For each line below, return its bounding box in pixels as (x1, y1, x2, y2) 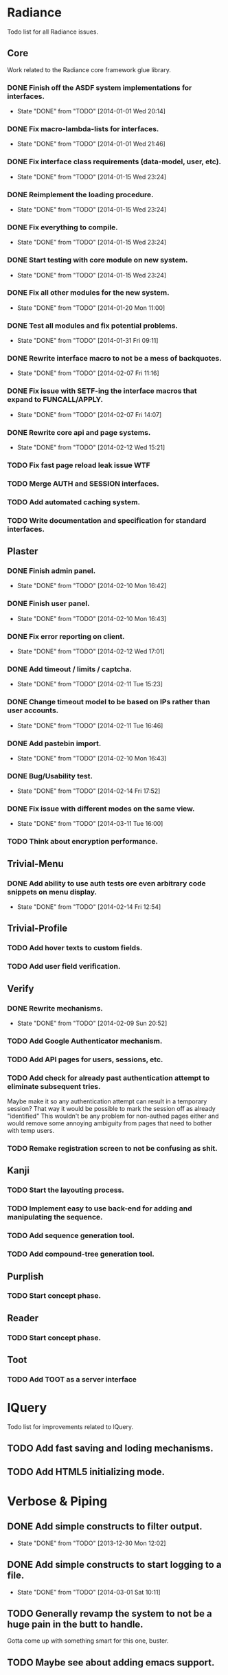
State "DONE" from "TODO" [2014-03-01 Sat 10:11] (16, 1588, 161, 1596)
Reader (7, 1312, 39, 1324)
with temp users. (7, 1127, 55, 1135)
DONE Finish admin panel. (7, 566, 96, 576)
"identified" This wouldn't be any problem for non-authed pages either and (7, 1112, 219, 1121)
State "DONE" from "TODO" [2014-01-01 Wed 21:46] (16, 139, 166, 148)
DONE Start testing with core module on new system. (7, 256, 188, 265)
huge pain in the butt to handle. (7, 1619, 144, 1630)
